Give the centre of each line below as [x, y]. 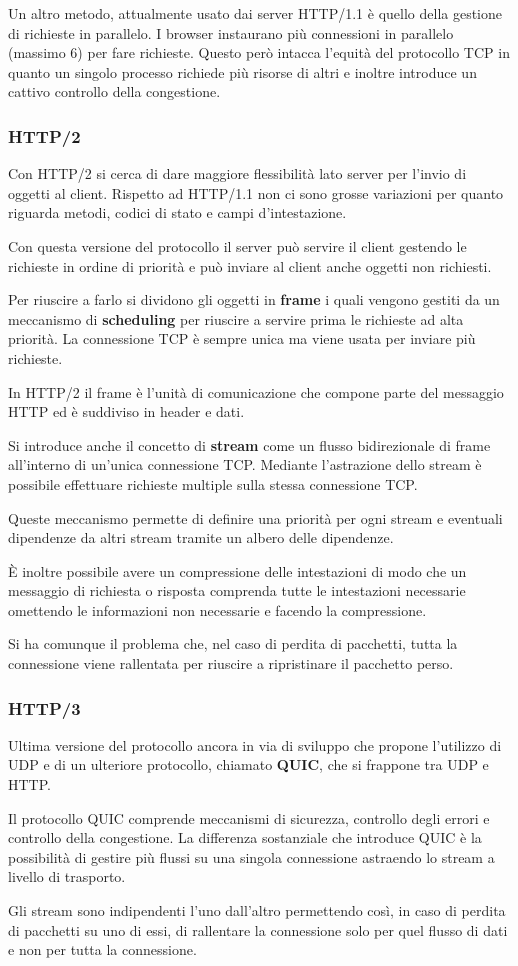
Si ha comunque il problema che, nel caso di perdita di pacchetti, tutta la [233, 643]
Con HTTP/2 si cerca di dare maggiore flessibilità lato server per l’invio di [237, 173]
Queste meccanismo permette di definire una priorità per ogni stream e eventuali [255, 517]
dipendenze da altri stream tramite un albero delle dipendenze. [201, 537]
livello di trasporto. [67, 876]
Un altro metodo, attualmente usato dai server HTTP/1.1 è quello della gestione [255, 13]
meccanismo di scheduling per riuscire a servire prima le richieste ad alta [236, 318]
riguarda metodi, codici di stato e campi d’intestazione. [177, 212]
